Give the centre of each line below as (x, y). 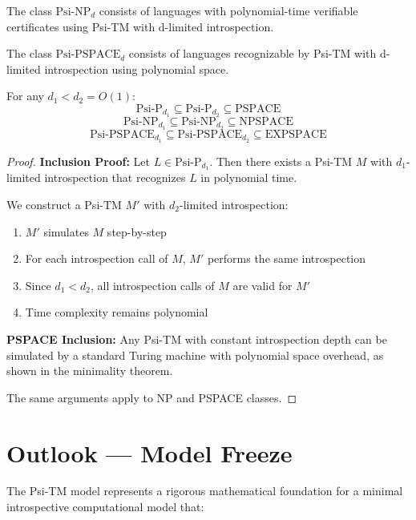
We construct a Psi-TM (64, 204)
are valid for (263, 285)
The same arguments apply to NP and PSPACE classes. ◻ (152, 397)
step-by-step (137, 231)
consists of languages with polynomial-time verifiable (228, 10)
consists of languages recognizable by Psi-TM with (252, 53)
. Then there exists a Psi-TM (281, 161)
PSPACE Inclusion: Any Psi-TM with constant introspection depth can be (197, 339)
